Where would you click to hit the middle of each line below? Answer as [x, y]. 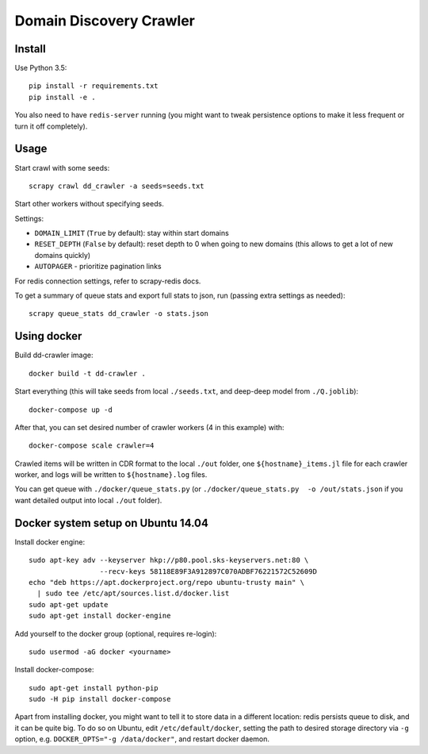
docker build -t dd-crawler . [88, 373]
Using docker [48, 336]
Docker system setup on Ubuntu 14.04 [112, 523]
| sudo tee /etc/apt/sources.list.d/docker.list [133, 594]
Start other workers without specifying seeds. [89, 204]
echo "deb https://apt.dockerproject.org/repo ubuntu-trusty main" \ [167, 582]
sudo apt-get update [69, 604]
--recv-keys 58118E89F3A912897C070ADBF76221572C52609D [208, 571]
